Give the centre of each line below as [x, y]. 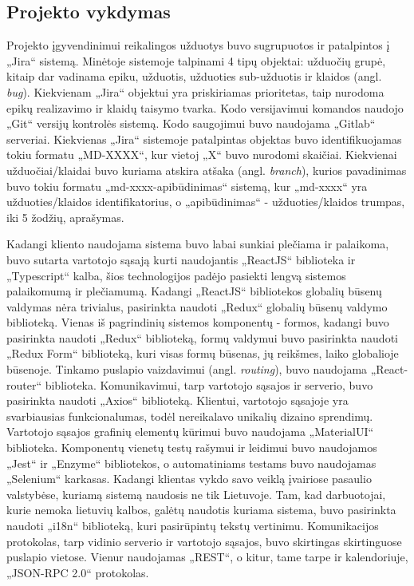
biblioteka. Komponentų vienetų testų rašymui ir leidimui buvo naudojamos [192, 447]
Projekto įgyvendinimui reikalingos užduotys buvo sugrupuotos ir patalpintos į [198, 45]
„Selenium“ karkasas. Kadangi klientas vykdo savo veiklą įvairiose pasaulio [189, 479]
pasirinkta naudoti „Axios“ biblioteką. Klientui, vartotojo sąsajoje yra [177, 400]
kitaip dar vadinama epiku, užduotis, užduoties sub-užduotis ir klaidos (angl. [194, 76]
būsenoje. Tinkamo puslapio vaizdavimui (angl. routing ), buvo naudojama [187, 369]
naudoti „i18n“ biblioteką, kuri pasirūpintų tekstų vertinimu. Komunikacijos [193, 526]
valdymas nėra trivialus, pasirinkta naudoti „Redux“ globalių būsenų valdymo [197, 306]
